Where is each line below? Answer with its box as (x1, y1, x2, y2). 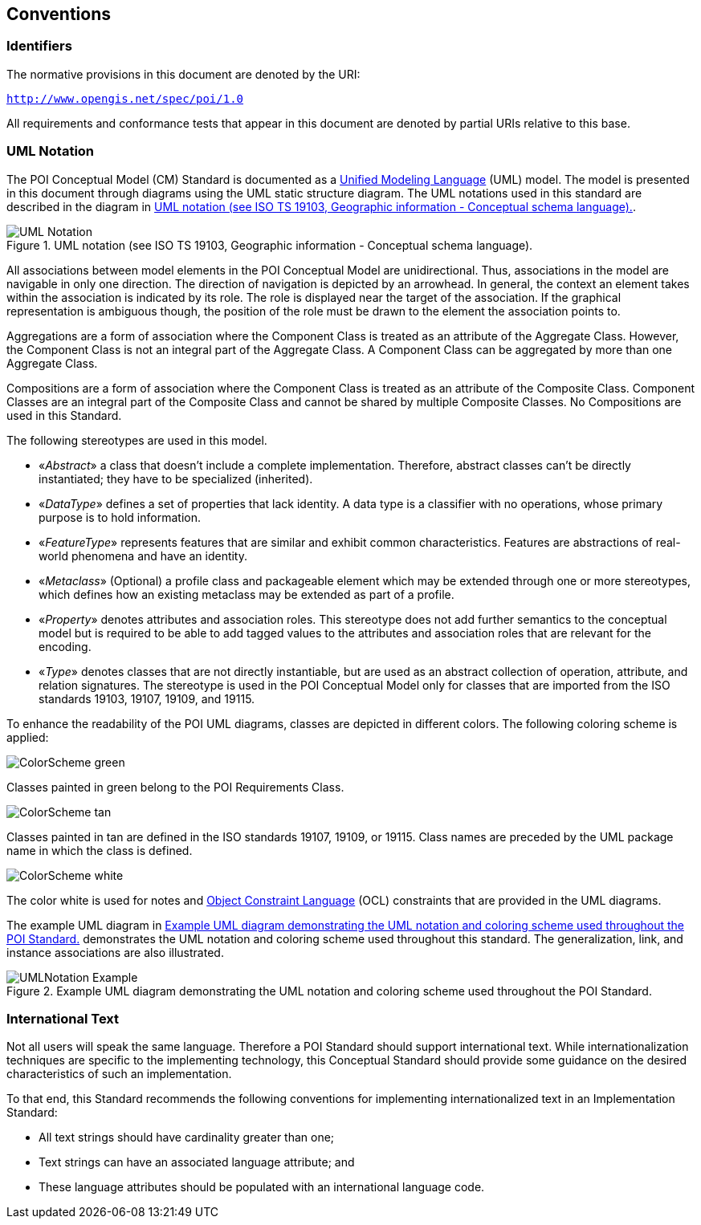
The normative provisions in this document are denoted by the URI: (6, 67, 361, 81)
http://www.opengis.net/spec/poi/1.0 (6, 92, 244, 105)
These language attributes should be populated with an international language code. (39, 1180, 485, 1194)
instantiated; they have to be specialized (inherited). (39, 471, 313, 486)
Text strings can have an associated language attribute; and (39, 1155, 355, 1170)
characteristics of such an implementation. (6, 1067, 232, 1081)
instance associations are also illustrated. (6, 945, 224, 959)
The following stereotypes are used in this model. (6, 433, 267, 447)
